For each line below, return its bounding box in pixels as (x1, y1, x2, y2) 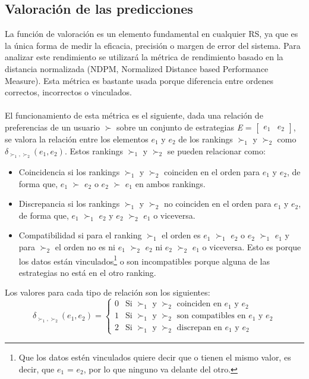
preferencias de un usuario (5, 120, 100, 133)
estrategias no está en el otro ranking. (18, 266, 156, 278)
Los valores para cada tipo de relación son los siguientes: (5, 286, 210, 299)
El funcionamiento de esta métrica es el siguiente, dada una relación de (5, 109, 263, 122)
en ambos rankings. (135, 177, 206, 189)
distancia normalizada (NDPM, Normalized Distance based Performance (5, 62, 269, 74)
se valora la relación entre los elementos (5, 132, 149, 145)
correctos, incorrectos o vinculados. (5, 86, 132, 98)
